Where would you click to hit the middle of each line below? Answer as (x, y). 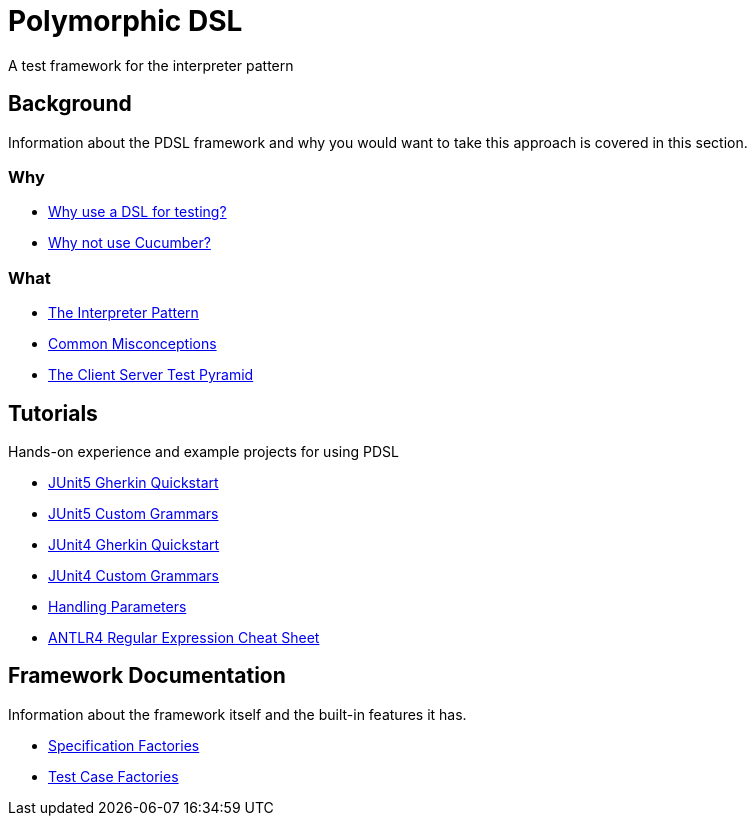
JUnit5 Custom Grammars (133, 513)
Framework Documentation (147, 676)
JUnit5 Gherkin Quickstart (133, 482)
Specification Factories (124, 745)
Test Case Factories (113, 776)
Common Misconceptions (132, 344)
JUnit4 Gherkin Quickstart (134, 544)
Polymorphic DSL (125, 21)
